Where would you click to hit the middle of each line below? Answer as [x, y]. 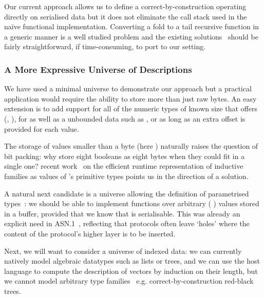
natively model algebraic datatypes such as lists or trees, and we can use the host [132, 261]
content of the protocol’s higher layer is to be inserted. [90, 233]
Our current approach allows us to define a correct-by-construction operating [125, 6]
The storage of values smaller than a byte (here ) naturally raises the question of [131, 146]
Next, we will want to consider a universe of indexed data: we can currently [123, 251]
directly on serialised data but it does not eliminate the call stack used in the [126, 16]
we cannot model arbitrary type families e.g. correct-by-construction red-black [129, 281]
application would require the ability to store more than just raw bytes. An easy [130, 98]
